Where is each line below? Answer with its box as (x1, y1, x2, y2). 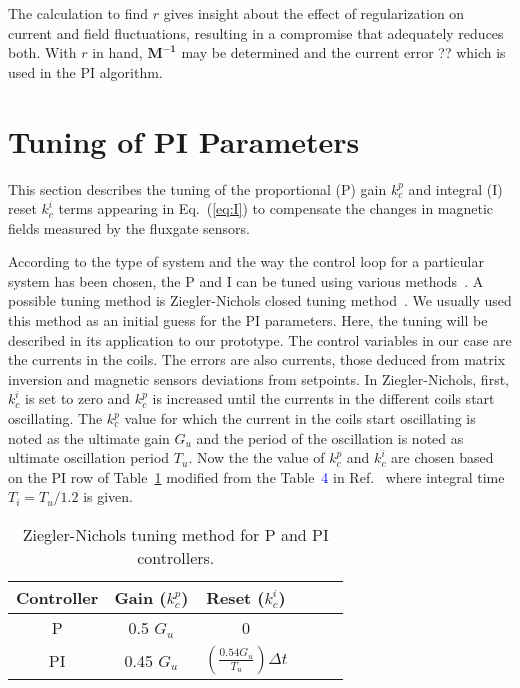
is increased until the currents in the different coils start (152, 388, 495, 409)
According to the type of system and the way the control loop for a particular (8, 251, 484, 272)
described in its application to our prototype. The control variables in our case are (8, 329, 512, 350)
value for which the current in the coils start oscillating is (124, 408, 476, 429)
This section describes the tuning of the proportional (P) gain (8, 178, 387, 199)
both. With (8, 42, 77, 63)
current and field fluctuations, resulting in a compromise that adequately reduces (8, 22, 504, 43)
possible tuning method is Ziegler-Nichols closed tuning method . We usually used (8, 290, 512, 311)
